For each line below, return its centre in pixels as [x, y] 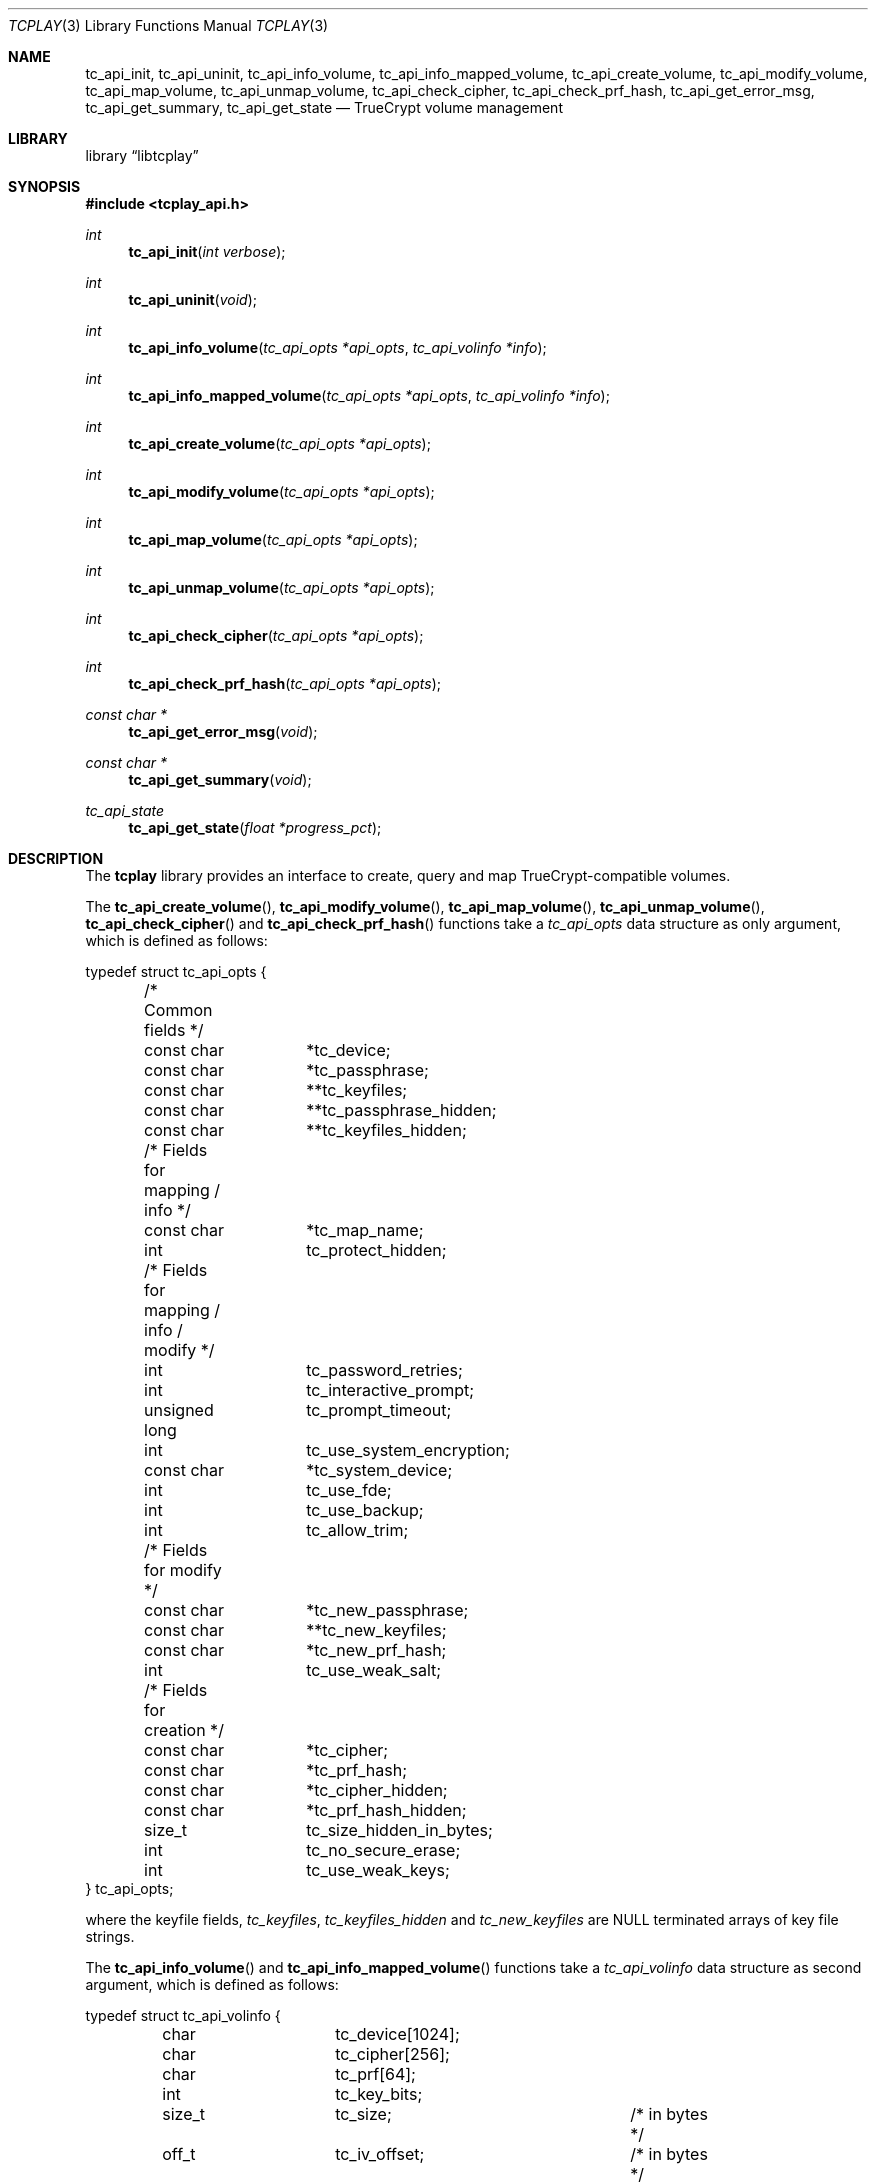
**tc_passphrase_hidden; [401, 1110]
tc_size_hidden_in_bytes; [399, 1830]
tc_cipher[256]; [392, 2054]
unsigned [179, 1410]
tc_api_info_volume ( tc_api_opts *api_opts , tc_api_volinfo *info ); [337, 347]
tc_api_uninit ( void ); [192, 299]
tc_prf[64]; [375, 2074]
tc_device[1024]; [397, 2034]
